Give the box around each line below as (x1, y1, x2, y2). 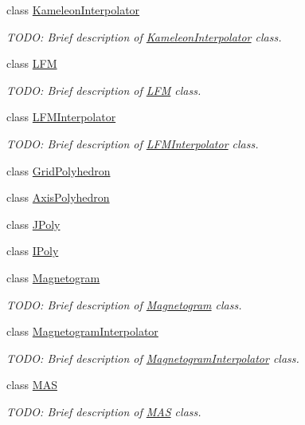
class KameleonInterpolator (6, 2, 140, 18)
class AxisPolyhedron (6, 189, 110, 206)
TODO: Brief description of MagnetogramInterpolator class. (6, 349, 299, 366)
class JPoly (6, 215, 61, 232)
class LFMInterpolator (6, 108, 116, 125)
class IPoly (6, 242, 59, 259)
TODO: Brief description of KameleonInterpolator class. (6, 28, 282, 45)
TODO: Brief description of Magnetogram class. (6, 296, 242, 313)
